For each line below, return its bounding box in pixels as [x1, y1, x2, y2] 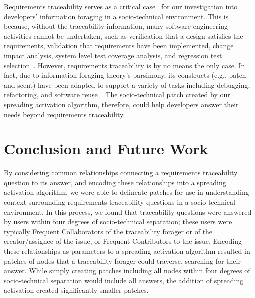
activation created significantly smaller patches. [4, 285, 149, 295]
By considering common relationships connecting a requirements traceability [4, 167, 238, 178]
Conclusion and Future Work [4, 138, 208, 159]
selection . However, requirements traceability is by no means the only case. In [4, 60, 245, 70]
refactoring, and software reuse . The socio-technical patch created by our [4, 89, 230, 100]
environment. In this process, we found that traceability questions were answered [4, 206, 252, 217]
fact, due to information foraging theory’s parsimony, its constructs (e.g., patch [4, 70, 246, 80]
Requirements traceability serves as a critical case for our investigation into [4, 1, 238, 11]
